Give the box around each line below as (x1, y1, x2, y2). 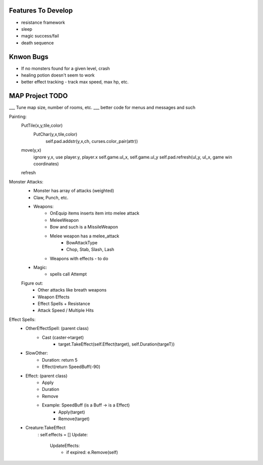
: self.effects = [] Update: (38, 431, 88, 437)
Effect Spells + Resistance (38, 301, 90, 307)
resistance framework (21, 19, 65, 25)
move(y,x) (21, 147, 41, 153)
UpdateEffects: (50, 443, 80, 448)
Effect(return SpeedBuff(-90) (42, 364, 101, 370)
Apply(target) (58, 409, 85, 415)
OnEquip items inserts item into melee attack (50, 210, 140, 216)
